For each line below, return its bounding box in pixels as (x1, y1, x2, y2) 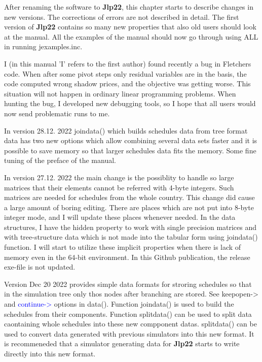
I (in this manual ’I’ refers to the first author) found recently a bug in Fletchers (4, 58, 251, 69)
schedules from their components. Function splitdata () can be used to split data (4, 308, 252, 319)
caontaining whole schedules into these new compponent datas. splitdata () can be (4, 318, 257, 329)
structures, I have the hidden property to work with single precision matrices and (4, 221, 257, 232)
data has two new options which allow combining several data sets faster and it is (4, 135, 257, 146)
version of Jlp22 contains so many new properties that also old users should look (4, 21, 256, 32)
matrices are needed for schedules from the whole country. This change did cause (4, 192, 255, 203)
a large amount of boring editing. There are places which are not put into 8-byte (4, 202, 254, 212)
